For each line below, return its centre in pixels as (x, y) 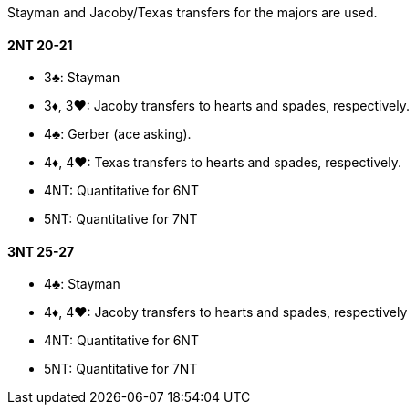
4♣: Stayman (82, 284)
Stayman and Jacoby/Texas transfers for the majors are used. (192, 12)
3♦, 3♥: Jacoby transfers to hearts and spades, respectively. (227, 106)
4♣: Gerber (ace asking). (118, 134)
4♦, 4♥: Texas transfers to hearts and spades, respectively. (223, 163)
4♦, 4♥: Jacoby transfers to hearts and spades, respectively (226, 312)
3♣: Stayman (82, 78)
